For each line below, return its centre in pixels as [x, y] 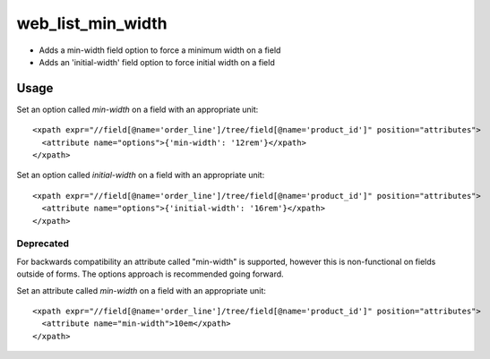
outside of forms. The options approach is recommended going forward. [150, 274]
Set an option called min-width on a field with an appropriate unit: [138, 109]
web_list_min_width [92, 23]
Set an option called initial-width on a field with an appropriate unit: [141, 175]
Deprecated [43, 244]
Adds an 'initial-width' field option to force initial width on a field [157, 62]
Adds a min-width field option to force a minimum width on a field [160, 50]
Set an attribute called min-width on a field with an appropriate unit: [141, 290]
